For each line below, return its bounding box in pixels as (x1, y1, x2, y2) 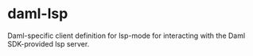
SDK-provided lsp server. (7, 39, 90, 48)
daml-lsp (7, 5, 68, 23)
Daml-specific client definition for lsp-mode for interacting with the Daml (7, 31, 246, 40)
